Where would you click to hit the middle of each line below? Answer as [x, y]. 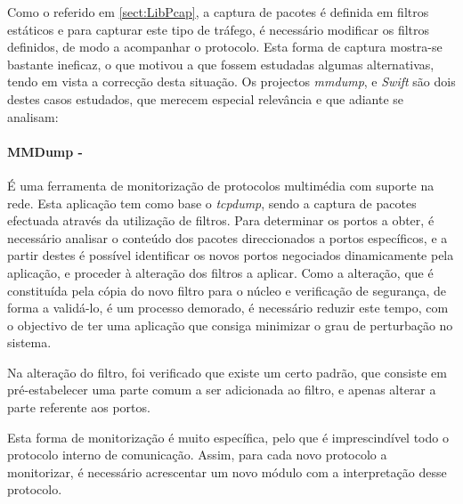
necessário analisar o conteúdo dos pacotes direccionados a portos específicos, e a [227, 237]
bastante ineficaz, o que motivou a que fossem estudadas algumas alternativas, [221, 64]
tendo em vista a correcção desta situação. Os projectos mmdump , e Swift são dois [231, 81]
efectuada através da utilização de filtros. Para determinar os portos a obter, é [221, 220]
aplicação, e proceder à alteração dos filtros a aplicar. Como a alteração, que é [220, 272]
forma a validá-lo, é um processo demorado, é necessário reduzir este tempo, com [228, 308]
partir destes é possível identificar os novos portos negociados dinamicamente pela [231, 255]
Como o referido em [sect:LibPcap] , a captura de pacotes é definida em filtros [218, 12]
